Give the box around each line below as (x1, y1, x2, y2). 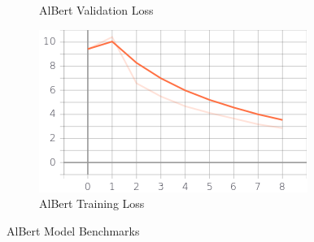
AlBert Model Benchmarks (7, 222, 140, 239)
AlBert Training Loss (39, 195, 145, 212)
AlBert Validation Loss (39, 2, 154, 18)
